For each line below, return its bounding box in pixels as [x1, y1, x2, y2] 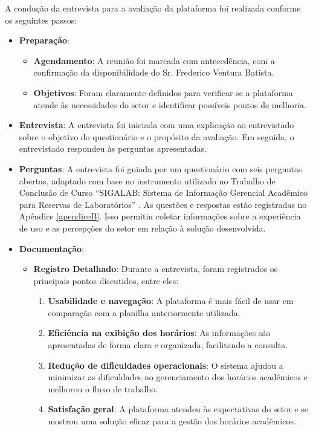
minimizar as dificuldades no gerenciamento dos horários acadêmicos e [48, 371, 308, 383]
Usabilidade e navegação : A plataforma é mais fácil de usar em [48, 294, 294, 307]
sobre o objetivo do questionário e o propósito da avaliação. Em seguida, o [19, 130, 294, 143]
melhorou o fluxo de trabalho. [48, 382, 158, 395]
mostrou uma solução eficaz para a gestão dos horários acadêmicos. [48, 415, 296, 427]
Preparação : [19, 34, 69, 47]
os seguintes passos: [5, 13, 77, 26]
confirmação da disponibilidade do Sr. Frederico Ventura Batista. [33, 66, 274, 79]
